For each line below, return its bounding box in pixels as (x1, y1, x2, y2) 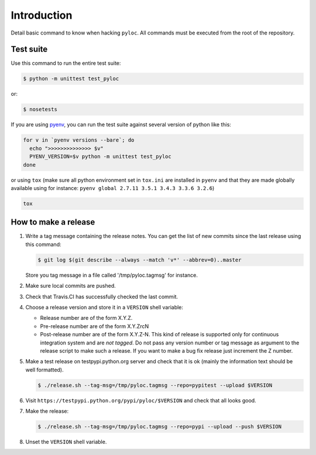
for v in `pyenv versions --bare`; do (23, 137, 135, 143)
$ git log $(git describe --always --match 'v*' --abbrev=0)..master (37, 256, 242, 263)
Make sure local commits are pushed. (25, 282, 116, 289)
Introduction (11, 9, 73, 22)
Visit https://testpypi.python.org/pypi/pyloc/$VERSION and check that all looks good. (25, 397, 257, 404)
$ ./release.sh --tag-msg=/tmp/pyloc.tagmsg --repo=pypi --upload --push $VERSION (37, 423, 282, 430)
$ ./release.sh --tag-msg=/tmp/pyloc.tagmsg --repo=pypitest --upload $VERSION (37, 382, 273, 388)
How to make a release (11, 217, 95, 227)
